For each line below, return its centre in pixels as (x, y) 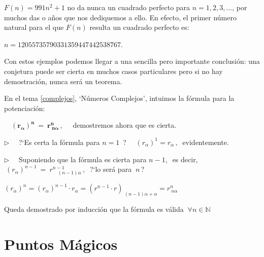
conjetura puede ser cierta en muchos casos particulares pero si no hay (113, 71)
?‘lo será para (111, 169)
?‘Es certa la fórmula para (59, 142)
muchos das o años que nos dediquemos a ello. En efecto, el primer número (120, 17)
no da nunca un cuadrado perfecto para (129, 7)
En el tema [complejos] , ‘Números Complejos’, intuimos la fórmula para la (119, 98)
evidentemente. (206, 142)
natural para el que (34, 27)
